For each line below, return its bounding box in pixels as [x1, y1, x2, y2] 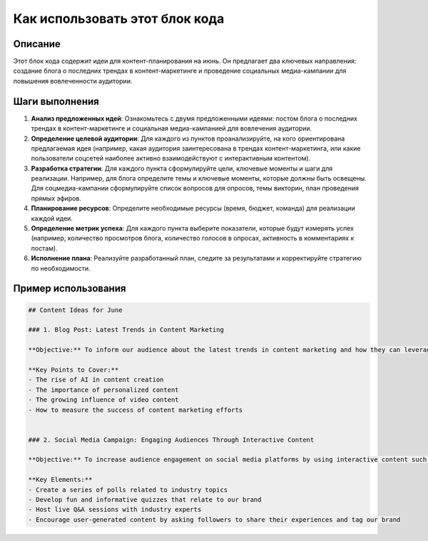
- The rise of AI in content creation [28, 375, 164, 384]
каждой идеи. [31, 214, 73, 223]
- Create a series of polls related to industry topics [28, 485, 228, 494]
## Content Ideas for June [28, 305, 123, 314]
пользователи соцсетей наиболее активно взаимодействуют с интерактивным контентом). [31, 154, 311, 163]
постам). [31, 243, 58, 253]
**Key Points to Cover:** [28, 365, 119, 374]
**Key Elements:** [28, 475, 93, 484]
